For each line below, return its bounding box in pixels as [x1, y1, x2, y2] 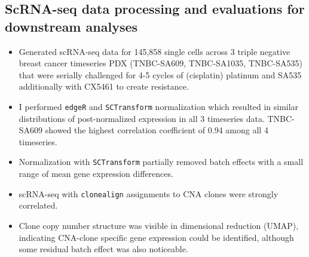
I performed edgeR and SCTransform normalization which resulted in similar [19, 100, 299, 112]
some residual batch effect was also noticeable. [19, 243, 188, 255]
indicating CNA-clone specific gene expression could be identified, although [19, 231, 294, 243]
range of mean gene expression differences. [19, 167, 173, 180]
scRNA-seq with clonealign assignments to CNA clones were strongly [19, 187, 279, 200]
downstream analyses [5, 17, 138, 35]
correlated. [19, 199, 58, 212]
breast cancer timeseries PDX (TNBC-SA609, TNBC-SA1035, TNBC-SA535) [19, 57, 302, 69]
